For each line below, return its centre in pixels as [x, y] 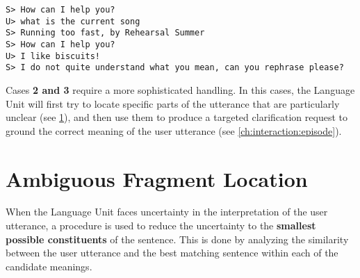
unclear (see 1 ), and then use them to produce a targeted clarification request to [177, 117]
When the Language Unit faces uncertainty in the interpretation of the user [167, 212]
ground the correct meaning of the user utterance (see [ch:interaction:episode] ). [174, 130]
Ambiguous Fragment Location [157, 178]
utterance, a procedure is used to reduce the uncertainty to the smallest [161, 226]
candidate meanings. [49, 266]
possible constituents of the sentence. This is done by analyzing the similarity [177, 239]
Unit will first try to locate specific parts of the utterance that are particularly [173, 103]
